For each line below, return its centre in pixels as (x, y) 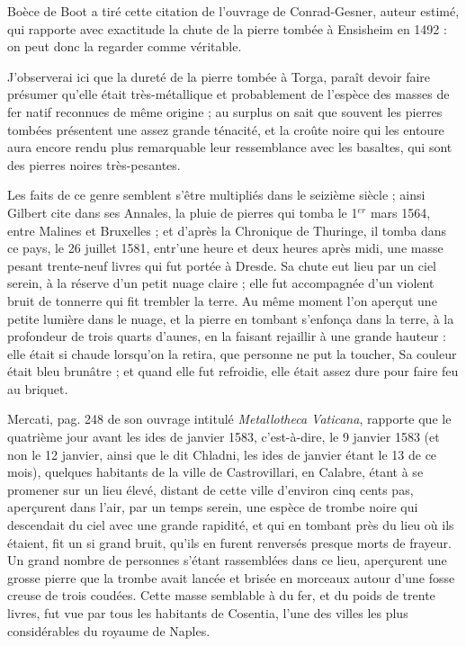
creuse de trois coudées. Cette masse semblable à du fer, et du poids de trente (221, 595)
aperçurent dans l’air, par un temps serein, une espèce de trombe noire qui (213, 507)
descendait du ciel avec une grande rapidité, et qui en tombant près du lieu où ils (231, 525)
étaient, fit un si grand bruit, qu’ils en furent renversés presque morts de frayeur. (229, 542)
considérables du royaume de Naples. (109, 630)
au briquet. (38, 388)
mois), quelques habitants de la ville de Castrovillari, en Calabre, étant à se (215, 472)
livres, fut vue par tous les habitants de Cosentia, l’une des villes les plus (208, 613)
